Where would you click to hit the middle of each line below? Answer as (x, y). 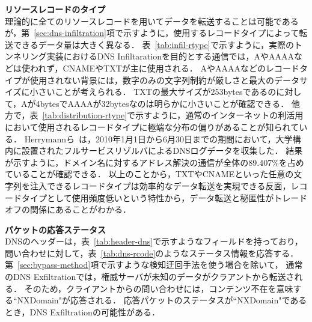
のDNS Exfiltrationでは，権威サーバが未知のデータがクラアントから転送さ (150, 277)
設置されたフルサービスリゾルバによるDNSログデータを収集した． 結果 (162, 150)
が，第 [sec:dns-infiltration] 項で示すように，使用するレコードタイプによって (152, 33)
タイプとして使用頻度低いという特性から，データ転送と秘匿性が (148, 197)
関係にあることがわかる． (80, 209)
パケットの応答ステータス (55, 229)
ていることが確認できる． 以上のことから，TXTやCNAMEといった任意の (149, 174)
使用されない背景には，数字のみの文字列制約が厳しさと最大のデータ (164, 80)
